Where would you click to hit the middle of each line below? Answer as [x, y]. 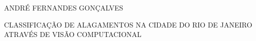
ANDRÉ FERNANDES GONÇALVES [64, 7]
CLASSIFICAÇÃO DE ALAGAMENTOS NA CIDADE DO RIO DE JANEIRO [128, 24]
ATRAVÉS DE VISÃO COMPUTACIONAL [73, 34]
